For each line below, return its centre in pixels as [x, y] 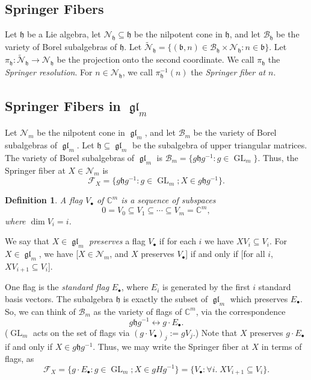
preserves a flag [117, 241]
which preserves [259, 299]
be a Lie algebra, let [64, 34]
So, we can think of [40, 311]
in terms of [282, 347]
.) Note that [215, 332]
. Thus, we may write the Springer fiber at [171, 347]
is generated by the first [206, 287]
